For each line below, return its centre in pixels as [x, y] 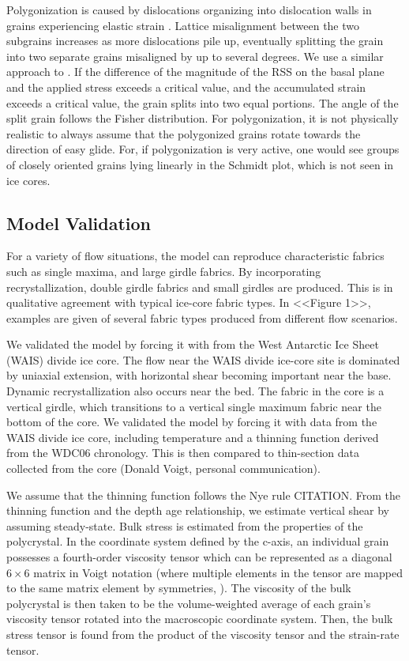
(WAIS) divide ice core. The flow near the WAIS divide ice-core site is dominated [203, 359]
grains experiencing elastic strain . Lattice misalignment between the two [183, 25]
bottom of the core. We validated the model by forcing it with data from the [192, 422]
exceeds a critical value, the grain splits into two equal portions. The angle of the [203, 102]
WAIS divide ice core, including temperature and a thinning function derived [193, 437]
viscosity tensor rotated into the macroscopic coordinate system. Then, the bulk [200, 619]
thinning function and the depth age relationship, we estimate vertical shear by [198, 510]
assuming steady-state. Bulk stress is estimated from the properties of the [185, 525]
